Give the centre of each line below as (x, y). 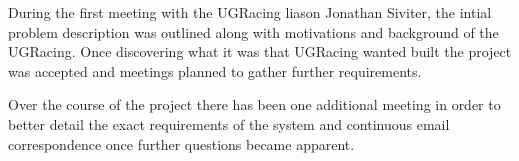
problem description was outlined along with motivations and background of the (253, 31)
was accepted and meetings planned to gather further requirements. (215, 70)
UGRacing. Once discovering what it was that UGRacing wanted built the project (260, 51)
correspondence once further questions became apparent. (181, 143)
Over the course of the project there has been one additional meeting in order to (254, 104)
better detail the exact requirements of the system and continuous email (229, 123)
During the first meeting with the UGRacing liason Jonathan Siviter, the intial (250, 12)
